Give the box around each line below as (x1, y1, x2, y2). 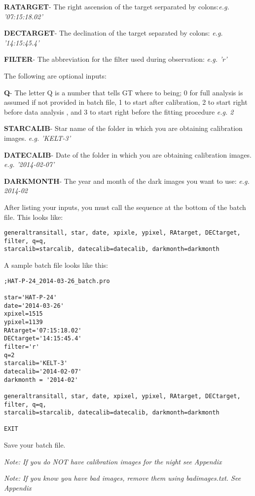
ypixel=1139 (4, 318, 43, 326)
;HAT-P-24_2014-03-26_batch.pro (4, 277, 110, 285)
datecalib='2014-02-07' (4, 368, 82, 375)
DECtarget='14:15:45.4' (4, 335, 82, 342)
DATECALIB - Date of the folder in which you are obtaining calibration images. (4, 149, 252, 160)
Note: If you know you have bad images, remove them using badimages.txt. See (4, 473, 241, 483)
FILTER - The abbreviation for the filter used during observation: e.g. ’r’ (4, 54, 227, 64)
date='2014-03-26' (4, 302, 64, 309)
